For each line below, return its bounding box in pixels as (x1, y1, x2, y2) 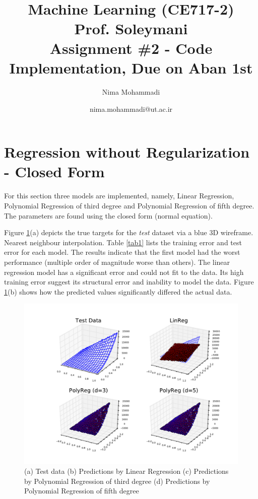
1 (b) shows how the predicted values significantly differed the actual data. (4, 286, 232, 297)
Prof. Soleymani (74, 18, 188, 38)
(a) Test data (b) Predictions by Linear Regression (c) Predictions (24, 465, 229, 476)
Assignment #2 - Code (49, 37, 213, 58)
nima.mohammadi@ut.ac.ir (89, 103, 173, 114)
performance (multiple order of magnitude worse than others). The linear (4, 256, 230, 267)
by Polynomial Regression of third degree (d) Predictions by (24, 475, 210, 486)
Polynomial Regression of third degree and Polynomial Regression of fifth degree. (4, 200, 254, 210)
